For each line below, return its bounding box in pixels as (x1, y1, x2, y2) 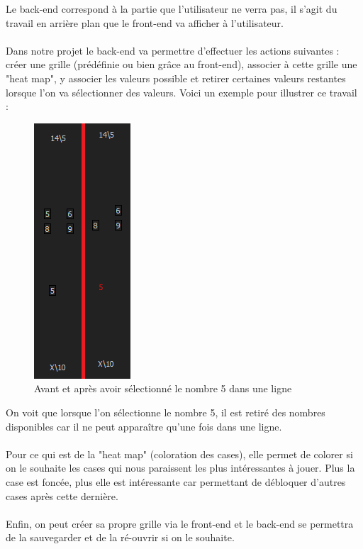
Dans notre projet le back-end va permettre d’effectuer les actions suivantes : (6, 43, 340, 57)
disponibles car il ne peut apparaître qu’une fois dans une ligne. (6, 418, 282, 433)
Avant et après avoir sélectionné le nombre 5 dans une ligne (34, 381, 292, 396)
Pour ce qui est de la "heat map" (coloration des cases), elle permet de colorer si (6, 446, 353, 461)
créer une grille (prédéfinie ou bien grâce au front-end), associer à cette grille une (6, 57, 357, 72)
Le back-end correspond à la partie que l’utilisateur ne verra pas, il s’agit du (6, 1, 337, 16)
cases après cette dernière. (6, 488, 118, 503)
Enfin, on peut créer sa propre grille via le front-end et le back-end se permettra (6, 516, 354, 531)
